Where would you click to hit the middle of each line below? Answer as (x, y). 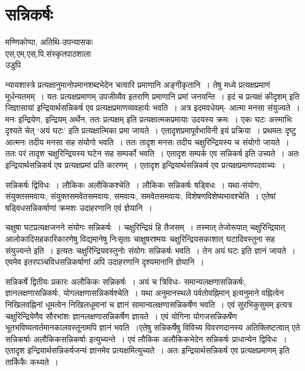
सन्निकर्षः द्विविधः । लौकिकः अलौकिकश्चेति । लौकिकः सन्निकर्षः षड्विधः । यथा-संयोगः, (134, 184)
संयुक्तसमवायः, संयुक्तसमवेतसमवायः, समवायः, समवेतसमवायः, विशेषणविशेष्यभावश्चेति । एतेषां (140, 196)
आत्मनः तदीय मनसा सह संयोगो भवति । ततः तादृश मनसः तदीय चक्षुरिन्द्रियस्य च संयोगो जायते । (148, 142)
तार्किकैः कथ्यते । (32, 361)
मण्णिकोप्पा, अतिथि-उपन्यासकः (49, 42)
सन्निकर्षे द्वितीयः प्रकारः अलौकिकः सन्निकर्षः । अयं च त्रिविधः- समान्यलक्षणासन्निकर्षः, (126, 281)
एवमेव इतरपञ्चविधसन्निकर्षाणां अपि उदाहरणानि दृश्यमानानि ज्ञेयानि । (105, 262)
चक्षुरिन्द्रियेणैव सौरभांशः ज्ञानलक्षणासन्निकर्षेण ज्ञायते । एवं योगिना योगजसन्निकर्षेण (121, 316)
